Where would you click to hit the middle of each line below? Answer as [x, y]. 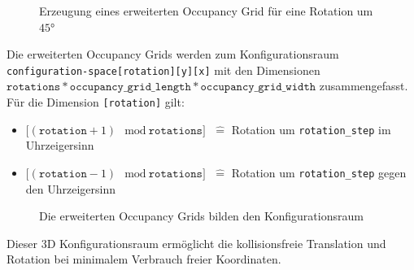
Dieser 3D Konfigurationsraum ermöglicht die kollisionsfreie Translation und [196, 243]
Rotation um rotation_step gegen [319, 172]
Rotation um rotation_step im [311, 129]
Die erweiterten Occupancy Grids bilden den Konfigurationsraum [201, 216]
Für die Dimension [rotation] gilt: [96, 102]
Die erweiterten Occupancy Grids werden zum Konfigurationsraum [173, 54]
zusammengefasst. [364, 86]
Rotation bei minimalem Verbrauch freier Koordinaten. [144, 259]
